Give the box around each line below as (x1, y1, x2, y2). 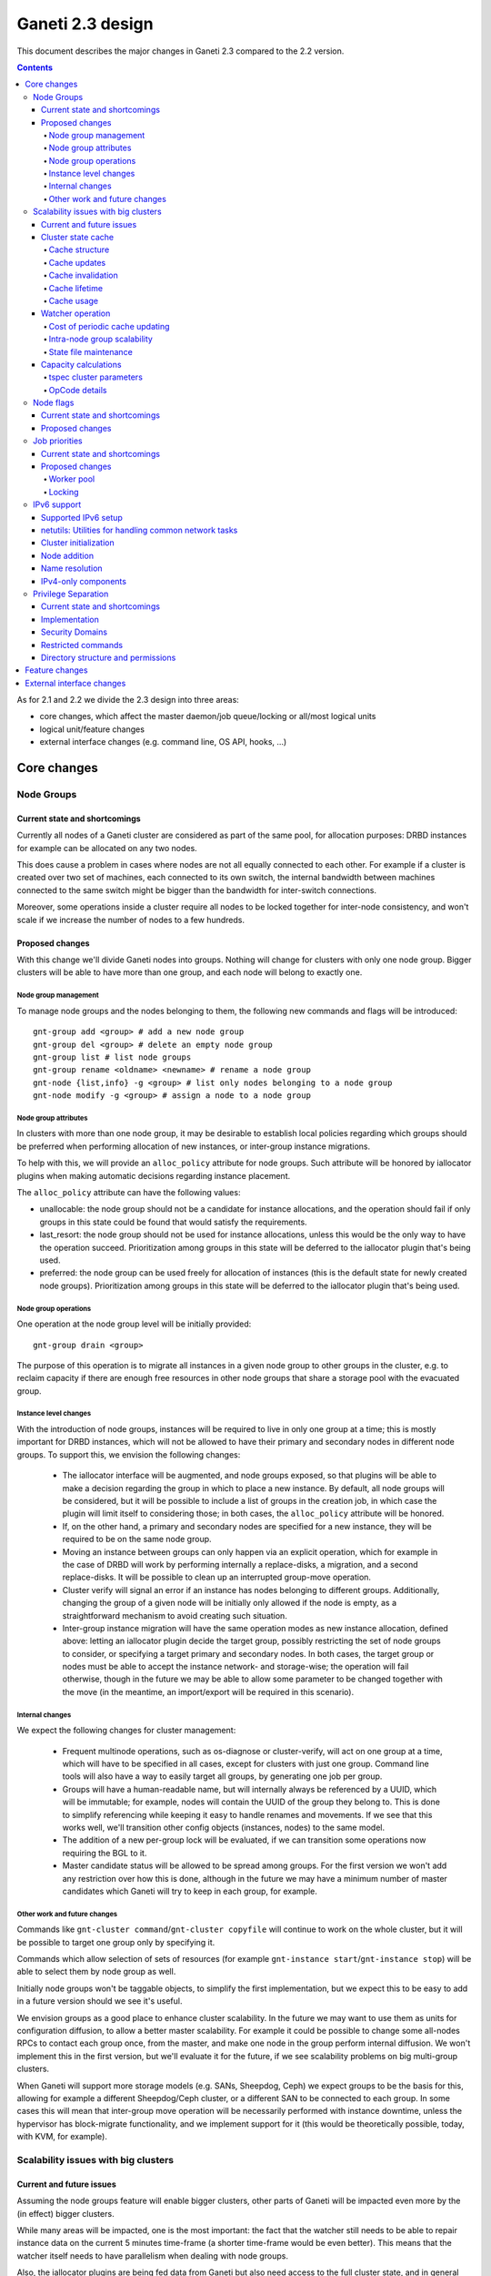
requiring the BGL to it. (62, 1847, 147, 1858)
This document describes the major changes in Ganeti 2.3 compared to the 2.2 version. (16, 46, 345, 56)
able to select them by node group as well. (16, 1966, 176, 1977)
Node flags (33, 397, 75, 409)
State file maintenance (48, 346, 134, 357)
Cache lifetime (48, 282, 104, 293)
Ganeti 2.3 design (16, 14, 154, 34)
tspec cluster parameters (48, 371, 143, 382)
